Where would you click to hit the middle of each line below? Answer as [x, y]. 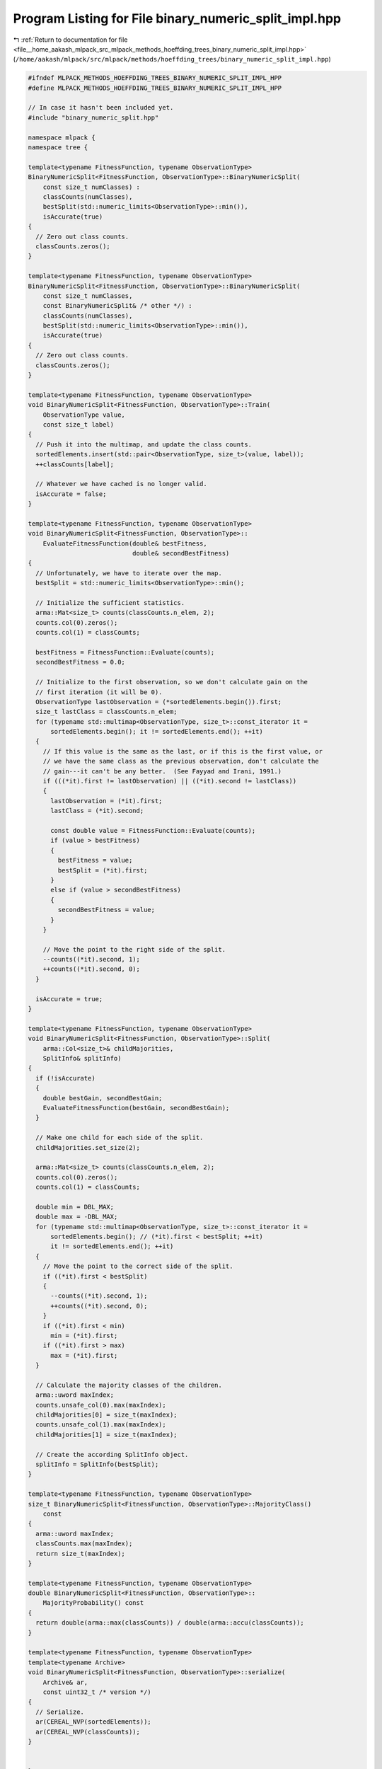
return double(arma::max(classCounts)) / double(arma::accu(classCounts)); [170, 1623]
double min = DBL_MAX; [75, 1207]
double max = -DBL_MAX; [77, 1217]
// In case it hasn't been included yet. [101, 108]
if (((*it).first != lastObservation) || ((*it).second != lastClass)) [170, 781]
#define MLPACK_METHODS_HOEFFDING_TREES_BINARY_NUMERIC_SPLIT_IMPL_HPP [155, 88]
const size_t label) [79, 424]
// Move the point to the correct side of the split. [138, 1266]
